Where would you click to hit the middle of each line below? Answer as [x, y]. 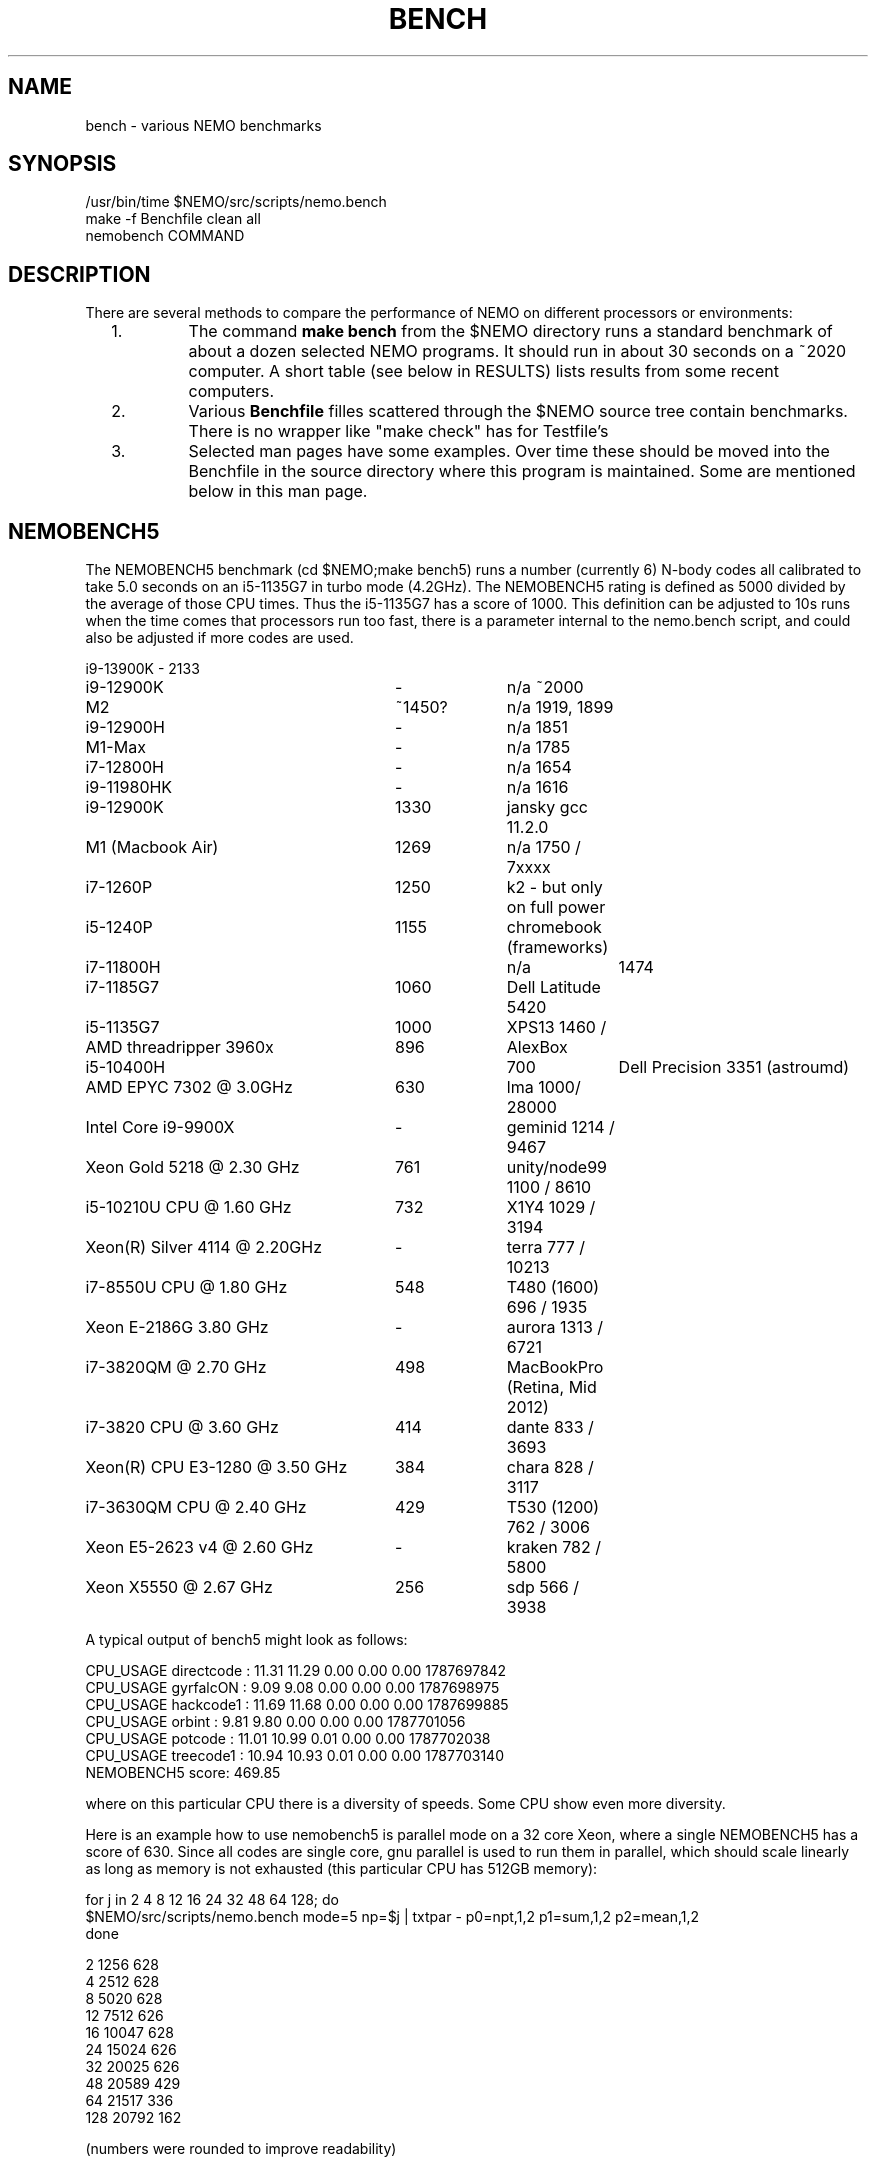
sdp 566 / [542, 1587]
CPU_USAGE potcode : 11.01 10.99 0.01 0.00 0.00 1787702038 [288, 1739]
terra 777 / [546, 1247]
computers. [231, 391]
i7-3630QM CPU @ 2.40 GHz [196, 1507]
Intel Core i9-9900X [160, 1127]
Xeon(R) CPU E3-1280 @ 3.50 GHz [216, 1467]
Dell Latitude [553, 987]
